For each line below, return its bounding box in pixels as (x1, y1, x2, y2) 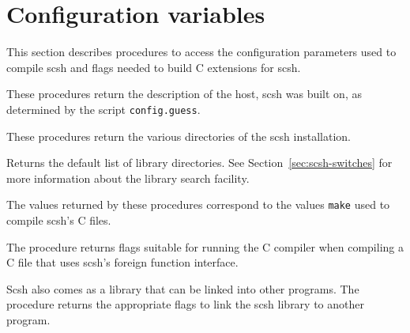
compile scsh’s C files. (6, 212, 111, 228)
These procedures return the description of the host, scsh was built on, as (6, 85, 362, 102)
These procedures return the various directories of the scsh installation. (6, 127, 351, 144)
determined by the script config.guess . (6, 100, 201, 117)
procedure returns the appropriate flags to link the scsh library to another (6, 296, 364, 312)
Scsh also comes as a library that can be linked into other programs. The (6, 280, 359, 297)
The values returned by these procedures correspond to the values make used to (6, 196, 390, 213)
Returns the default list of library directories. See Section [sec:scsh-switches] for (6, 154, 393, 171)
